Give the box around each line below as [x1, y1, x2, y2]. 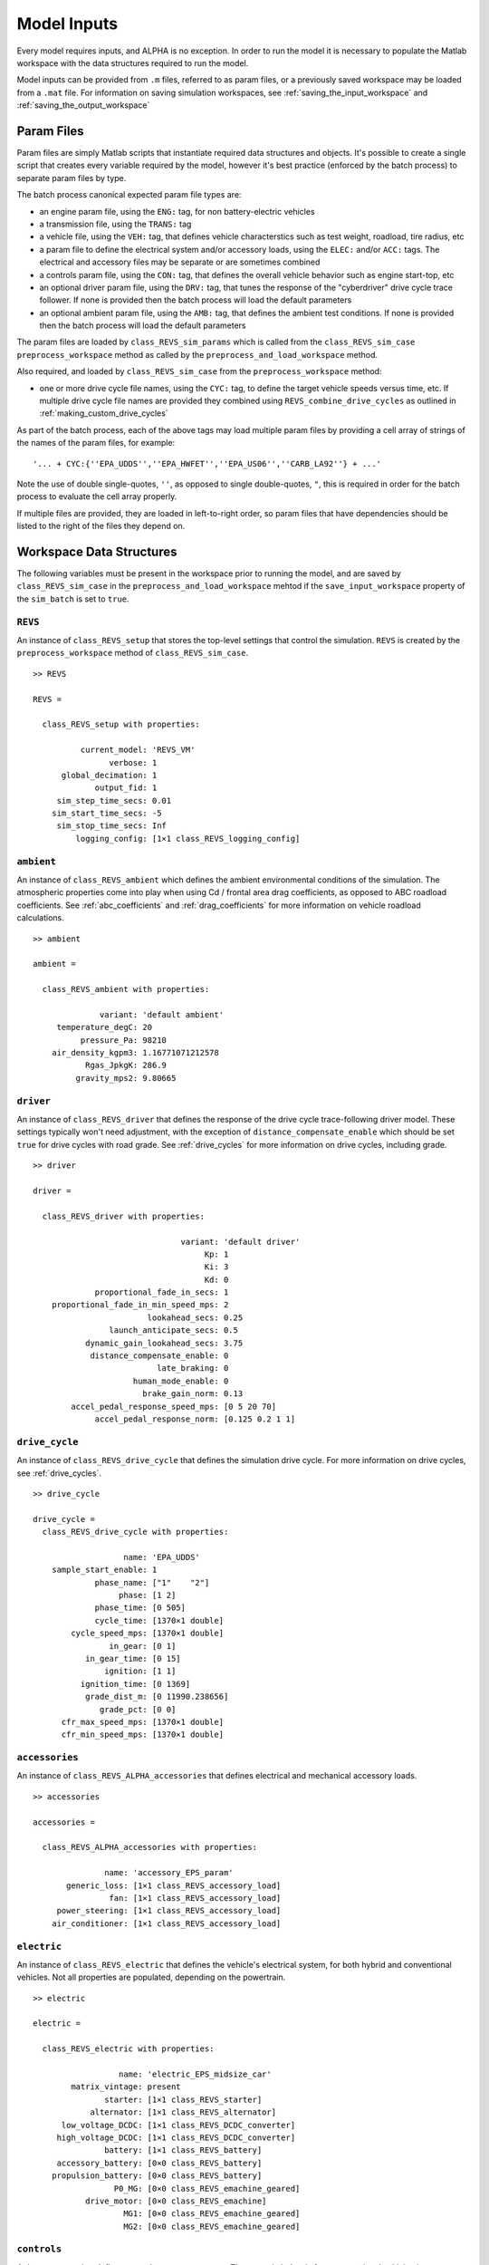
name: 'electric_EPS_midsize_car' [118, 2069, 272, 2079]
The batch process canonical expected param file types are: [16, 189, 242, 200]
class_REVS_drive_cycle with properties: [42, 1527, 229, 1537]
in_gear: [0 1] [109, 1641, 177, 1651]
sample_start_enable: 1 [51, 1565, 158, 1576]
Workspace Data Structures [16, 544, 177, 559]
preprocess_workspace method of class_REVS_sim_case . [16, 648, 249, 659]
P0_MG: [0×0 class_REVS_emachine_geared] [113, 2183, 301, 2193]
